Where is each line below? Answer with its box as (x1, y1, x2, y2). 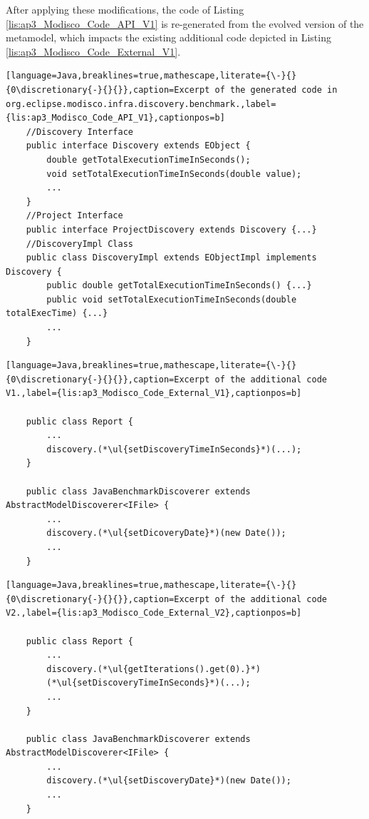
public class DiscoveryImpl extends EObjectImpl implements (26, 253, 317, 263)
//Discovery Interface (26, 126, 133, 137)
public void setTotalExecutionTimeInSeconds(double (46, 294, 297, 305)
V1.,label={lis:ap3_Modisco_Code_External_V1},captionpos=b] (6, 388, 302, 399)
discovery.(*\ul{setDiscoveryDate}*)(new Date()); (46, 775, 291, 786)
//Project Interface (26, 210, 123, 221)
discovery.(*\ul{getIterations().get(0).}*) (46, 663, 261, 674)
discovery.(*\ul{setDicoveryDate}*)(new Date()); (46, 528, 286, 539)
